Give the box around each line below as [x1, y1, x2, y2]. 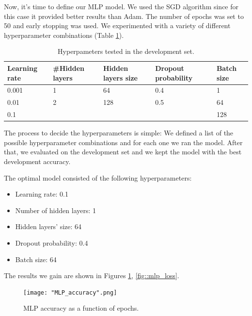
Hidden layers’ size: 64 [15, 221, 82, 232]
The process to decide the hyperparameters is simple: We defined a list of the [4, 128, 234, 138]
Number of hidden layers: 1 [15, 205, 96, 215]
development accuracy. [4, 156, 71, 166]
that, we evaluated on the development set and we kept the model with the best [4, 147, 242, 157]
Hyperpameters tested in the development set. [58, 46, 194, 56]
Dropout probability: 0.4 [15, 237, 88, 248]
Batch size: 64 [15, 254, 57, 264]
